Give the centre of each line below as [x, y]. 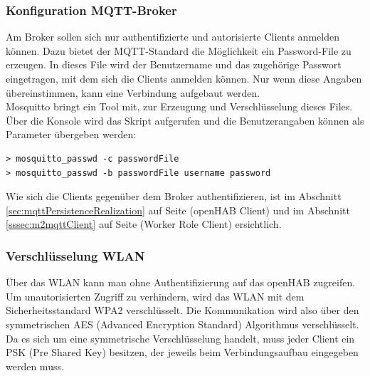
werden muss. [35, 366]
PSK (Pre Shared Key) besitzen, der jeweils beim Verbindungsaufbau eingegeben [182, 352]
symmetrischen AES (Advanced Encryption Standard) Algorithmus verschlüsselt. [183, 324]
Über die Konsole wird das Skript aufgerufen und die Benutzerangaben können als [185, 120]
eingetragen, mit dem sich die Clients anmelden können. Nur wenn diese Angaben [184, 78]
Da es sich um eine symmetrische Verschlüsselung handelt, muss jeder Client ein [180, 338]
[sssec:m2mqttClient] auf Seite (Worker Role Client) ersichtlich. [144, 224]
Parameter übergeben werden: [71, 134]
